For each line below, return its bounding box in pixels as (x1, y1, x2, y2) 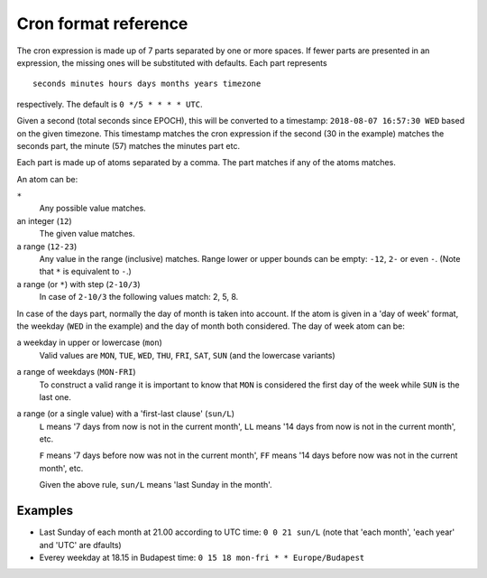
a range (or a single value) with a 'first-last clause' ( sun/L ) (16, 408, 234, 419)
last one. (39, 391, 72, 402)
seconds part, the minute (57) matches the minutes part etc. (16, 140, 241, 151)
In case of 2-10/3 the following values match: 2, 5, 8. (39, 292, 239, 303)
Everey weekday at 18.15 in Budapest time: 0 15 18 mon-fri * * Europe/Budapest (39, 552, 365, 563)
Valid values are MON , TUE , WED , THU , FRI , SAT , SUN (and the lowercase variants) (39, 350, 335, 360)
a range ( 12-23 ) (16, 240, 78, 252)
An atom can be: (16, 173, 78, 184)
